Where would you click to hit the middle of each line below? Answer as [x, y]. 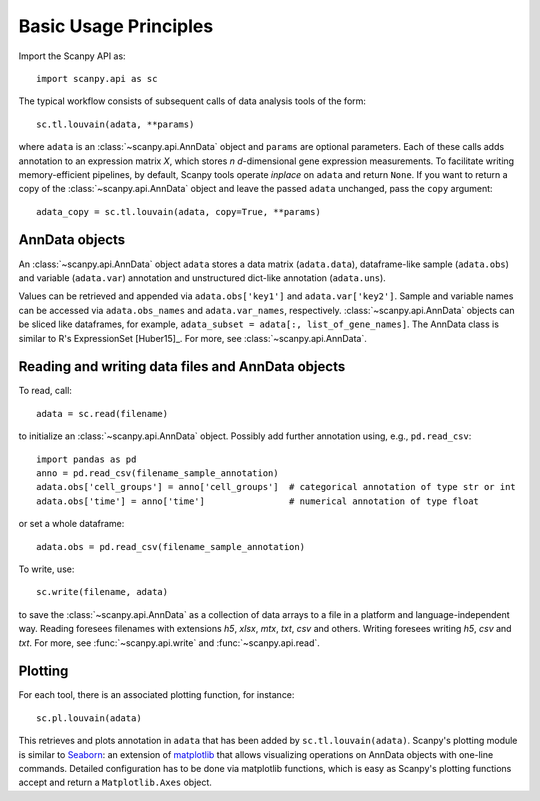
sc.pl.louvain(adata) [89, 718]
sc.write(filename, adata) [102, 592]
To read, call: [45, 391]
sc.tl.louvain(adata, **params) [115, 124]
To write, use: [46, 569]
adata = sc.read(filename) [102, 413]
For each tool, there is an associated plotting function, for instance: [156, 695]
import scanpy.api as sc [97, 78]
